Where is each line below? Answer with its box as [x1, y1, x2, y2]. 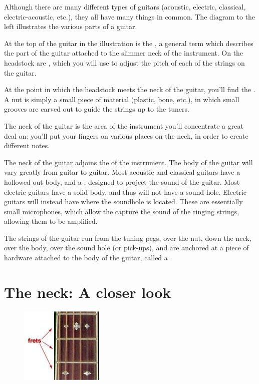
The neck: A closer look [4, 281, 171, 302]
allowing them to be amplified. [4, 216, 98, 226]
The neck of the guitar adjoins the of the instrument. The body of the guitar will [4, 157, 253, 167]
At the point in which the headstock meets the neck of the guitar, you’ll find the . [4, 84, 255, 95]
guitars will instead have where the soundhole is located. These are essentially [4, 196, 243, 207]
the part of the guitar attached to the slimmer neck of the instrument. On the [4, 48, 243, 58]
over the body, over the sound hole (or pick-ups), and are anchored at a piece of [4, 242, 249, 253]
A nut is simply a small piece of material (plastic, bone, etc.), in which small [4, 94, 239, 104]
